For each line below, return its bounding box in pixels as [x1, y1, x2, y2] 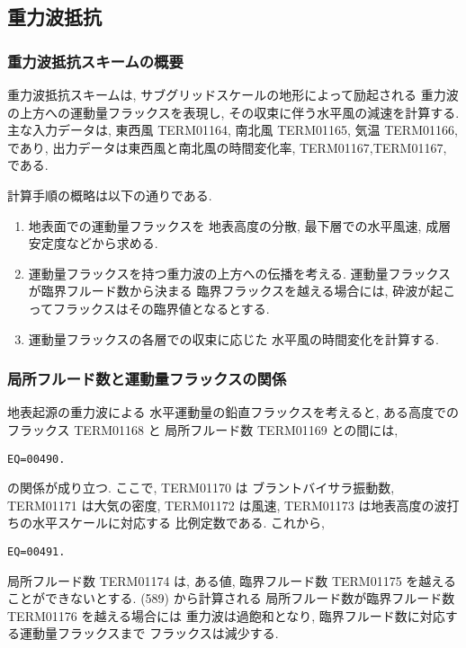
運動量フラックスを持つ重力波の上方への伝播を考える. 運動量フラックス [28, 263, 452, 282]
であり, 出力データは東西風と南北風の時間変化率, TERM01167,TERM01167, [7, 138, 447, 156]
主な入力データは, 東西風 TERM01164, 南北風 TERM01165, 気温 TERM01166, [7, 120, 458, 139]
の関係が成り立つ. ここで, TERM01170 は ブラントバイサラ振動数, [7, 478, 395, 497]
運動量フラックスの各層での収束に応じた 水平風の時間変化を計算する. [28, 329, 439, 348]
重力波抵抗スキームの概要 [7, 49, 184, 72]
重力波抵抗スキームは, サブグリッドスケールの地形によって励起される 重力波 [7, 85, 459, 103]
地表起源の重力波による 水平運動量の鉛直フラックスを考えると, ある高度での [7, 403, 459, 422]
